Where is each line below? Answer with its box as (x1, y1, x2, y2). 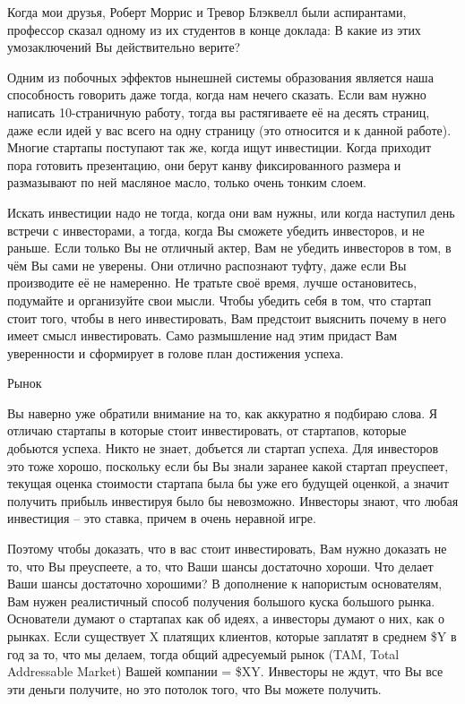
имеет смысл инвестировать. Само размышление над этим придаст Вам (7, 326, 398, 345)
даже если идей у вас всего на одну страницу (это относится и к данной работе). (7, 120, 452, 139)
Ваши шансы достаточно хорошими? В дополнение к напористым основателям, (7, 574, 443, 593)
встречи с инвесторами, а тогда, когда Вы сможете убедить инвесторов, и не (7, 220, 425, 239)
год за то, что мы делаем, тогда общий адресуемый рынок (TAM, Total (7, 644, 400, 663)
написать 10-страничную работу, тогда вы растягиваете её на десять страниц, (7, 102, 430, 121)
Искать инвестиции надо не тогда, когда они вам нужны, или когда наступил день (7, 202, 455, 221)
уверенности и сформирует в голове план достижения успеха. (7, 343, 344, 362)
